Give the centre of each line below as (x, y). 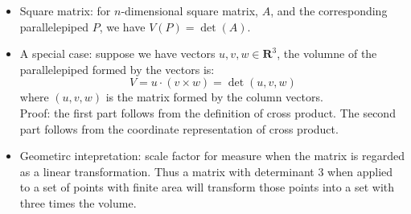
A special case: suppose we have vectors (117, 53)
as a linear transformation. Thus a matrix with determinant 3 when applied (206, 171)
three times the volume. (78, 202)
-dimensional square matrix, (189, 10)
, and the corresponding (329, 10)
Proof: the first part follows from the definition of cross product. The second (208, 112)
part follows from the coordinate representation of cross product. (179, 128)
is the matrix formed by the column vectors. (214, 97)
